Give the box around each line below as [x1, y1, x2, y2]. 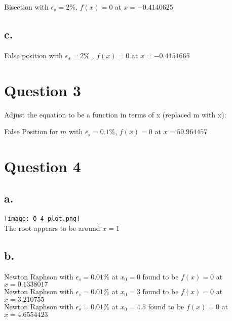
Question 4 [4, 155, 81, 176]
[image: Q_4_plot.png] [4, 215, 81, 223]
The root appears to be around [4, 222, 100, 233]
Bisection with [4, 2, 49, 12]
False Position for [4, 126, 58, 137]
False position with [4, 50, 63, 60]
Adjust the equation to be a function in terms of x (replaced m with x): [4, 109, 226, 119]
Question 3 [4, 79, 81, 100]
